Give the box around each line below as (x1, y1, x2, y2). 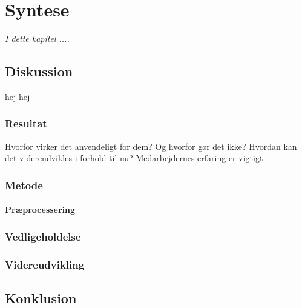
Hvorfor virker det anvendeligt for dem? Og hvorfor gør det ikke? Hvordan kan (5, 139, 297, 152)
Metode (5, 177, 43, 192)
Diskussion (5, 62, 73, 81)
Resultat (5, 116, 47, 131)
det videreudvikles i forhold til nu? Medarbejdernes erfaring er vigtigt (5, 152, 263, 164)
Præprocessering (5, 203, 76, 216)
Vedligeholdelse (5, 229, 81, 244)
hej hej (5, 90, 30, 102)
